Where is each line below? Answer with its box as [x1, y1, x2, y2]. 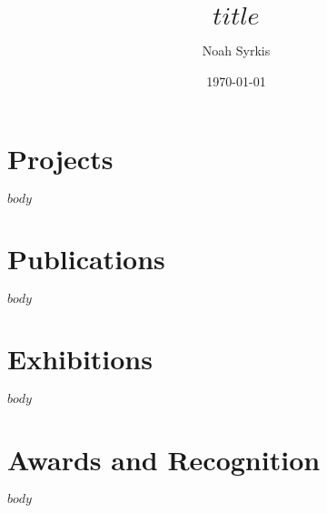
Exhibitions [7, 340, 153, 377]
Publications [7, 240, 165, 277]
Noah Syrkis [202, 40, 271, 59]
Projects [7, 140, 114, 177]
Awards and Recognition [7, 440, 321, 478]
